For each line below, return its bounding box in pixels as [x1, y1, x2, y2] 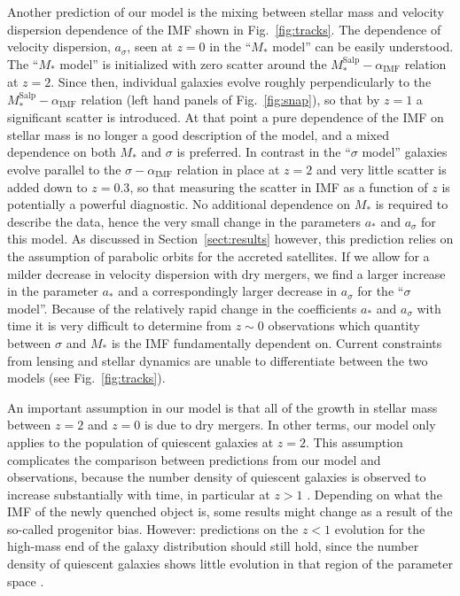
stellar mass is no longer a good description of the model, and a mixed [7, 125, 389, 143]
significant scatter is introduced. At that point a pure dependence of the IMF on [7, 108, 444, 127]
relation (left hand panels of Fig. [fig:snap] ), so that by [81, 89, 380, 108]
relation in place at [176, 160, 280, 178]
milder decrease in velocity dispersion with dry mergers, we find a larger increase [7, 264, 446, 283]
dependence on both [7, 143, 116, 161]
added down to [7, 177, 88, 196]
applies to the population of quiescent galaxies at [7, 432, 274, 451]
